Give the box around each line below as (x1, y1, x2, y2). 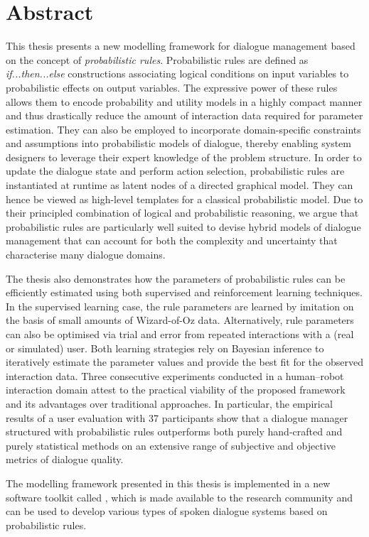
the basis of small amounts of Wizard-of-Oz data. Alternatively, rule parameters (6, 313, 354, 327)
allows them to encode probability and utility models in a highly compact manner (6, 94, 363, 109)
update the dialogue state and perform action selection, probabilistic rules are (6, 163, 345, 178)
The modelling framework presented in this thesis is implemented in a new (6, 475, 331, 490)
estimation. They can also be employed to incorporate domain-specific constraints (6, 121, 361, 136)
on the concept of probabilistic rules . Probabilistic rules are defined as (6, 52, 309, 67)
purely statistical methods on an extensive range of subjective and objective (6, 438, 336, 452)
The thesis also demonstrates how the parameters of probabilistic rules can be (6, 271, 346, 286)
